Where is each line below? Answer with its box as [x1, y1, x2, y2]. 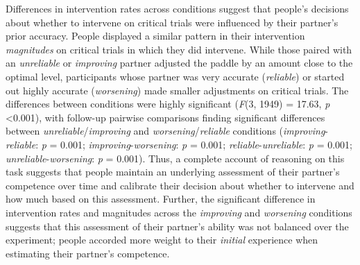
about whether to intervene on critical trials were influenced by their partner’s [6, 15, 338, 29]
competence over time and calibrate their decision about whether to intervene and [6, 178, 354, 192]
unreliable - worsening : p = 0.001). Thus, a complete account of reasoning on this [6, 151, 345, 165]
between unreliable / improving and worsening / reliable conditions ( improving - [6, 123, 329, 138]
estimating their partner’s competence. [6, 246, 170, 260]
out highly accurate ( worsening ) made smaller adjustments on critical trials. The [6, 83, 349, 97]
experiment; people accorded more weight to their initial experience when [6, 232, 318, 247]
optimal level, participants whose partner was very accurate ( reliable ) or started [6, 69, 345, 83]
